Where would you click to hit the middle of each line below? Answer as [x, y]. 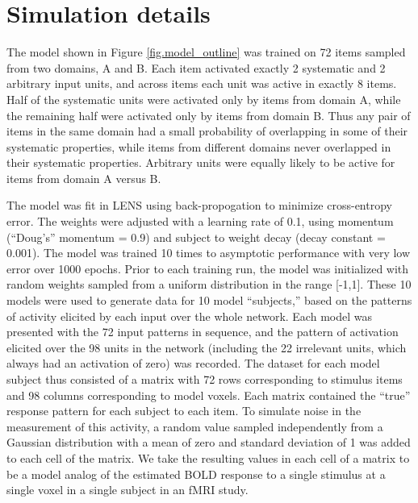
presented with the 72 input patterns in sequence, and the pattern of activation [203, 332]
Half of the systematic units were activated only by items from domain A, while [204, 99]
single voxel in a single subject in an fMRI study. [127, 490]
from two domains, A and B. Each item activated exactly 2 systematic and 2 [196, 67]
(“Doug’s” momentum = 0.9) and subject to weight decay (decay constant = [196, 237]
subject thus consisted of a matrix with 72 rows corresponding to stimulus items [205, 379]
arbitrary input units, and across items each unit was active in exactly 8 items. [202, 83]
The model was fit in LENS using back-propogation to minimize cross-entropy [199, 205]
